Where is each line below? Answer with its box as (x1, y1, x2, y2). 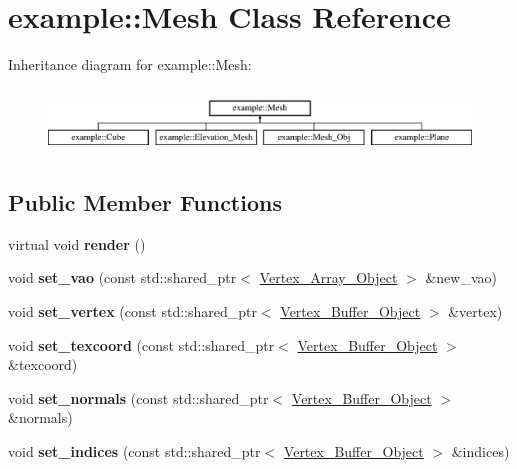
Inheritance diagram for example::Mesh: (8, 54, 252, 75)
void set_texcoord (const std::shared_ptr (8, 334, 275, 355)
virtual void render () (8, 233, 146, 254)
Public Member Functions (8, 187, 282, 218)
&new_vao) (425, 267, 497, 288)
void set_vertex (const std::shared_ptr (8, 301, 257, 322)
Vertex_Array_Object (259, 267, 398, 288)
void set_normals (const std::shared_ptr (8, 387, 269, 408)
